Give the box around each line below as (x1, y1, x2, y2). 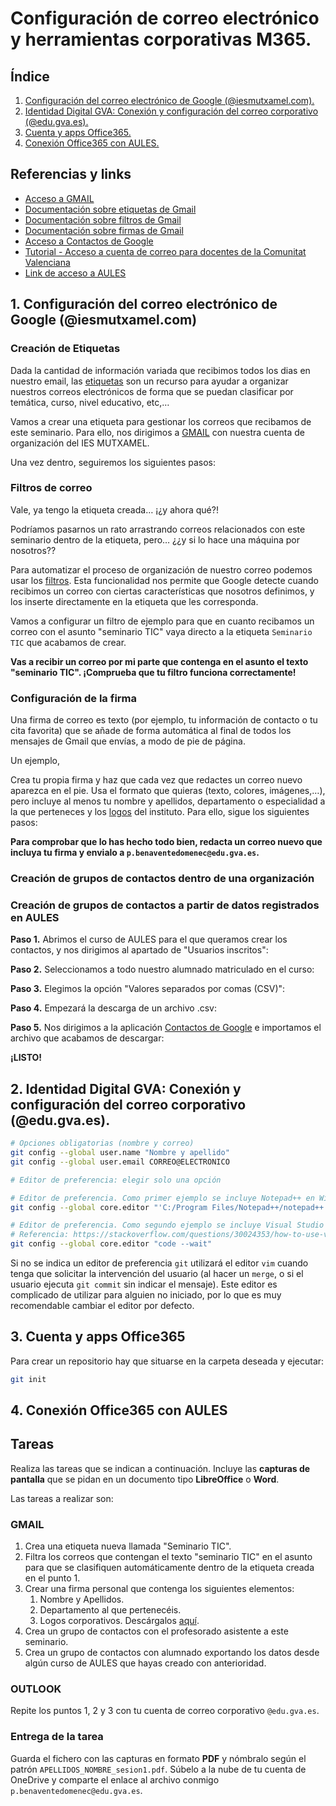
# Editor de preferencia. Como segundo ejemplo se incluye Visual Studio (10, 1220, 325, 1231)
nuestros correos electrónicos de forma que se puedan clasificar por (10, 385, 294, 397)
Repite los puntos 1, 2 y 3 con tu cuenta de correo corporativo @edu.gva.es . (10, 1705, 320, 1717)
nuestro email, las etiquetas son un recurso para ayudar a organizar (10, 375, 289, 387)
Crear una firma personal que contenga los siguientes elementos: (24, 1583, 295, 1595)
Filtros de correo (10, 481, 93, 495)
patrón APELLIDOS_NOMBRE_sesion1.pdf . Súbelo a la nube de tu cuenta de (10, 1763, 307, 1775)
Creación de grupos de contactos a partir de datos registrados (10, 898, 320, 912)
